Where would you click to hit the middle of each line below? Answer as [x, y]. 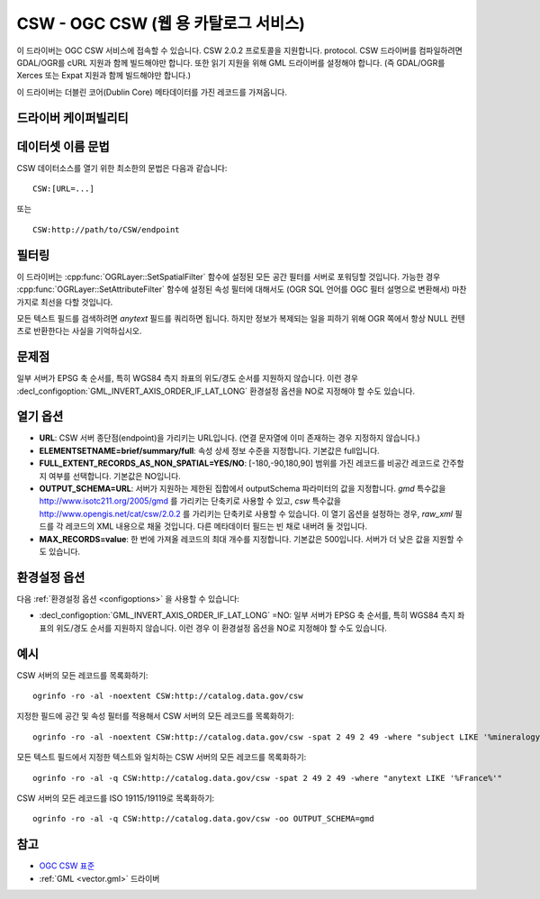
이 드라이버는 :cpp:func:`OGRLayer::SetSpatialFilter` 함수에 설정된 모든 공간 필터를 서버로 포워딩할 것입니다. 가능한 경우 [229, 277]
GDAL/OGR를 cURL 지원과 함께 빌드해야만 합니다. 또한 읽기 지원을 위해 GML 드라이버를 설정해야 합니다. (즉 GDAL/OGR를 [231, 62]
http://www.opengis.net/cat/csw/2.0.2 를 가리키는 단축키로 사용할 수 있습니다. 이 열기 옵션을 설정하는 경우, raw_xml [246, 513]
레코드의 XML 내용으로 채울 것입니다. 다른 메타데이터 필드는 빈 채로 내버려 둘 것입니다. [216, 526]
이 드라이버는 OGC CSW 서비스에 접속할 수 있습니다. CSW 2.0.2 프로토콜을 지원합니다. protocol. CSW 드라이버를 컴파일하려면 [239, 50]
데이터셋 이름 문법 [63, 146]
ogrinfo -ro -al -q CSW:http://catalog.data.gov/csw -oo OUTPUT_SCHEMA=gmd [203, 819]
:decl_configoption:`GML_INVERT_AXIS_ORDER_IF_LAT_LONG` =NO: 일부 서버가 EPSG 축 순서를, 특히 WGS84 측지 [247, 615]
